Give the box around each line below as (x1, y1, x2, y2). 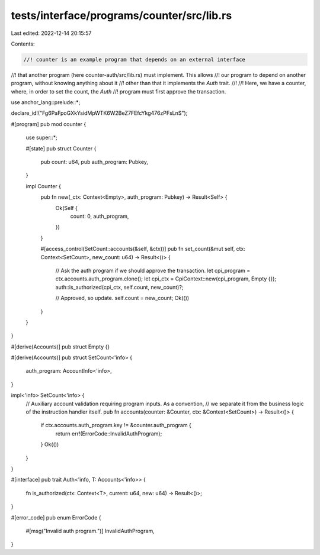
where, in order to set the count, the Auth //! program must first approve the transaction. (11, 88, 226, 95)
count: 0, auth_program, (70, 212, 129, 220)
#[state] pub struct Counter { (25, 145, 97, 152)
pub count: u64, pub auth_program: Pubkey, (40, 159, 148, 166)
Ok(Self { (55, 204, 78, 211)
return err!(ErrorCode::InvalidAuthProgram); (55, 430, 162, 437)
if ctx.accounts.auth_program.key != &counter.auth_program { (40, 422, 192, 429)
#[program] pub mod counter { (11, 120, 87, 127)
